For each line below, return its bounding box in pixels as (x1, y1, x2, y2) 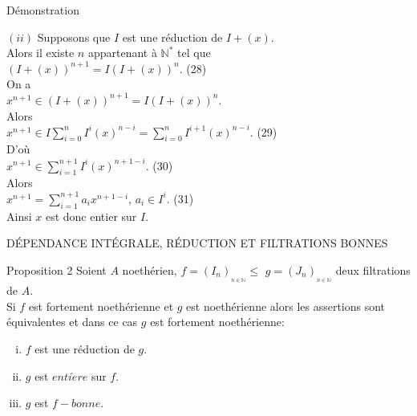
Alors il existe (6, 44, 75, 61)
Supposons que (37, 28, 111, 45)
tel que (177, 44, 211, 61)
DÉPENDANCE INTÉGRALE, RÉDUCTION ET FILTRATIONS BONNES (6, 235, 388, 251)
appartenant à (87, 44, 157, 61)
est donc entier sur (45, 207, 137, 224)
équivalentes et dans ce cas (6, 313, 138, 330)
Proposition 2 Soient (6, 261, 107, 278)
